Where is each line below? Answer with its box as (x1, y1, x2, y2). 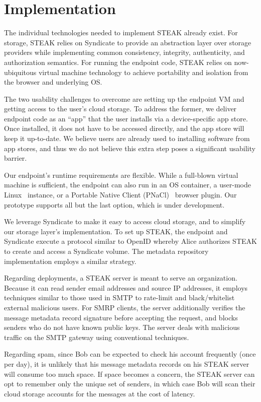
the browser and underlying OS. (4, 77, 102, 87)
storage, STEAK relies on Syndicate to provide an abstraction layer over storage (4, 37, 251, 47)
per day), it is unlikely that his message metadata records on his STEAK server (4, 358, 249, 369)
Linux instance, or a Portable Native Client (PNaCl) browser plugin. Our (4, 189, 237, 200)
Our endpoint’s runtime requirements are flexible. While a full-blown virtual (4, 169, 238, 180)
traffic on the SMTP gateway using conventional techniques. (4, 331, 189, 342)
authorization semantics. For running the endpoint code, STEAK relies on (4, 56, 232, 67)
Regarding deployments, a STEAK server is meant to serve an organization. (4, 273, 237, 283)
